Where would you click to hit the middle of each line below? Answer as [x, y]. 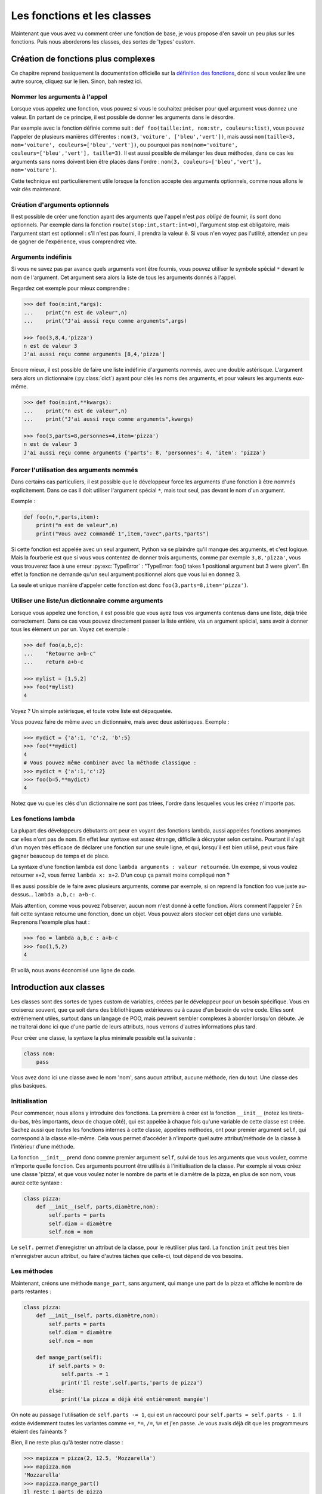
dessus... [22, 895]
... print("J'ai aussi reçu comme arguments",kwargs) [109, 419]
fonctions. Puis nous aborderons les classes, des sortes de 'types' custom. [103, 41]
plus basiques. [29, 1086]
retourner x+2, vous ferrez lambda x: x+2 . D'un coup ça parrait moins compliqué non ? [120, 875]
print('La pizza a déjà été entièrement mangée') [135, 1399]
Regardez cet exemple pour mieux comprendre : [70, 288]
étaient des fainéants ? [39, 1432]
